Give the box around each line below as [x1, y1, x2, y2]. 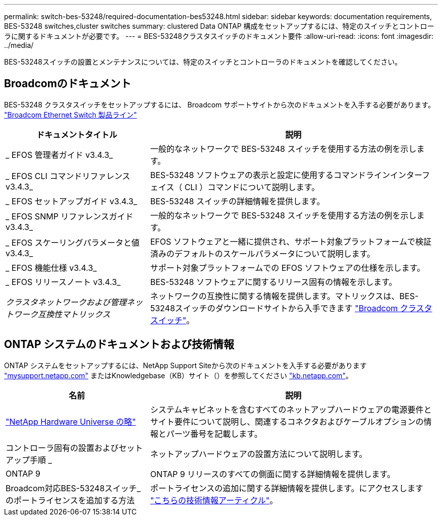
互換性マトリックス [38, 309, 111, 319]
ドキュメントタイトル [36, 129, 118, 140]
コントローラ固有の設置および [6, 442, 119, 453]
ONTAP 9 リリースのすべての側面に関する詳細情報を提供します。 [150, 469, 395, 479]
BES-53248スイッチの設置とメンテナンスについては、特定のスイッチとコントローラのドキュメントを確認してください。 [4, 57, 402, 66]
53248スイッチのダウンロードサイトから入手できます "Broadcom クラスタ [150, 303, 432, 313]
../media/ [4, 41, 34, 49]
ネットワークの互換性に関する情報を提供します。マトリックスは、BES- [150, 291, 419, 301]
